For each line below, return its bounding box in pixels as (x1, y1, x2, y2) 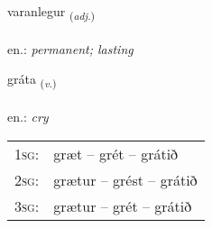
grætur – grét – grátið (53, 195, 192, 216)
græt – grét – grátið (53, 142, 179, 164)
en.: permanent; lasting (7, 39, 134, 58)
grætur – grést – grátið (53, 169, 198, 190)
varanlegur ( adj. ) (7, 2, 96, 23)
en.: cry (7, 107, 49, 126)
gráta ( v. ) (7, 69, 57, 91)
